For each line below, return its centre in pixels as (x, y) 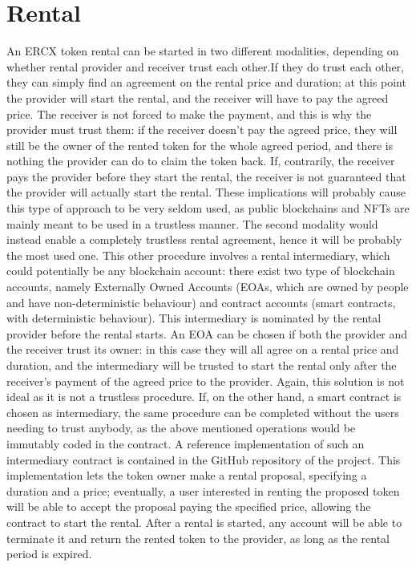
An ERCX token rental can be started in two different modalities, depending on (203, 51)
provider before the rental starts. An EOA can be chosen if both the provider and (207, 333)
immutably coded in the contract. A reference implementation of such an (186, 443)
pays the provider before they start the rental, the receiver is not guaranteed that (206, 176)
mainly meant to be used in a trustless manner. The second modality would (192, 223)
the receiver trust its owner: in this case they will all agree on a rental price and (203, 349)
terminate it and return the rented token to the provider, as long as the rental (198, 538)
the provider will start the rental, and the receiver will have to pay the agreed (198, 97)
